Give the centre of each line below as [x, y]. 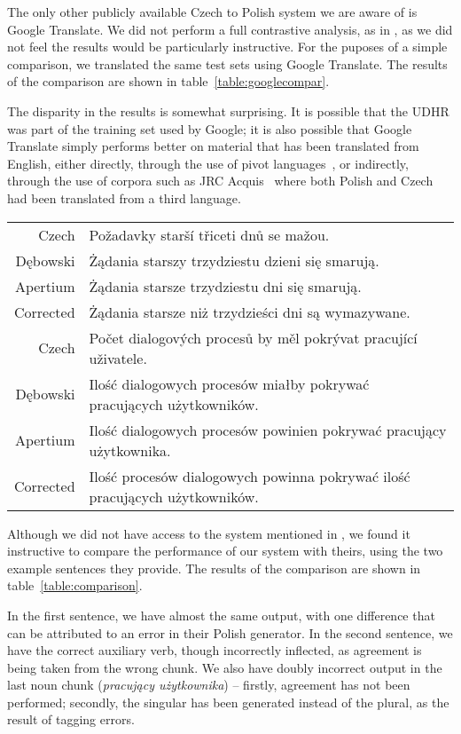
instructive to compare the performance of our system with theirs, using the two [225, 551]
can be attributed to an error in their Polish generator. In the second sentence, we [230, 632]
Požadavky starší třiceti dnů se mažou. [209, 234]
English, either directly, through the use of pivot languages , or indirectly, [208, 163]
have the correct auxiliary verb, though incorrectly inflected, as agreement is [215, 650]
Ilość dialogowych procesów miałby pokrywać [229, 383]
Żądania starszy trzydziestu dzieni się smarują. [234, 260]
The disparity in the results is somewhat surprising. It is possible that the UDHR [228, 110]
